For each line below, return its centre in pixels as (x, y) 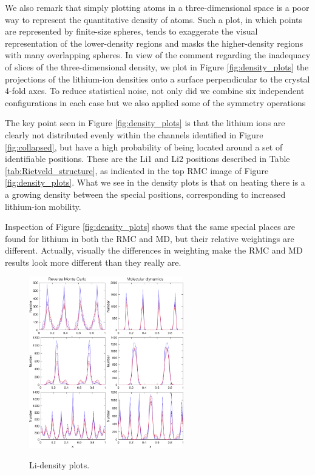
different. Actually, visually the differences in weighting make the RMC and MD (154, 250)
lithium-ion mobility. (43, 206)
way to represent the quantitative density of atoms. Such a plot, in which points (154, 19)
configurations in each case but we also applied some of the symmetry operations (155, 102)
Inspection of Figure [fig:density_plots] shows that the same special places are (150, 227)
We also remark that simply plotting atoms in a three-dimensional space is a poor (157, 7)
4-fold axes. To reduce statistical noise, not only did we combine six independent (155, 91)
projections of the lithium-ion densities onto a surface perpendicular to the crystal (157, 79)
